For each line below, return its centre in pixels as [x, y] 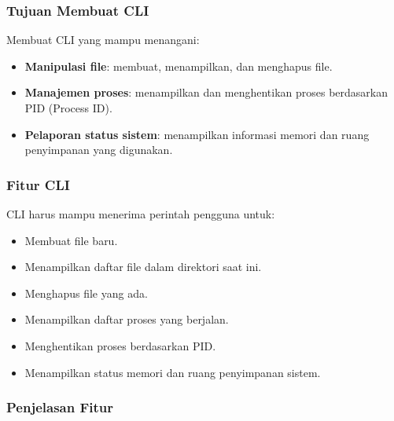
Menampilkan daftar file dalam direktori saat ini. [143, 267]
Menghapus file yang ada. [86, 293]
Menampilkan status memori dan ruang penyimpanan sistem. [173, 372]
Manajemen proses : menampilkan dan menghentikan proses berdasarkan [206, 92]
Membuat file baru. [71, 240]
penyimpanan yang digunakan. [99, 150]
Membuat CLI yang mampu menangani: [103, 40]
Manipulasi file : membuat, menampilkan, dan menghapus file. [179, 66]
